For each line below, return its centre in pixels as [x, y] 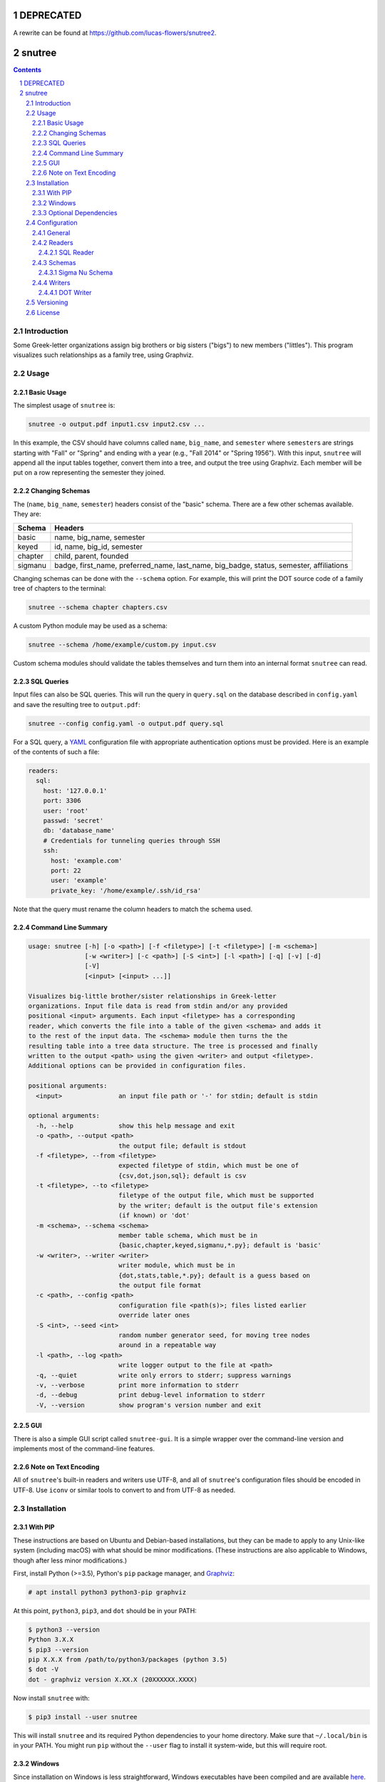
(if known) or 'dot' [154, 1216]
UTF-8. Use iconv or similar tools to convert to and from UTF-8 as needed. [124, 1490]
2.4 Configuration [52, 223]
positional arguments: [68, 1086]
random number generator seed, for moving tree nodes [214, 1335]
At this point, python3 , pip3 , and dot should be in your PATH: [105, 1610]
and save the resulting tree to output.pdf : [77, 704]
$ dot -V [43, 1669]
